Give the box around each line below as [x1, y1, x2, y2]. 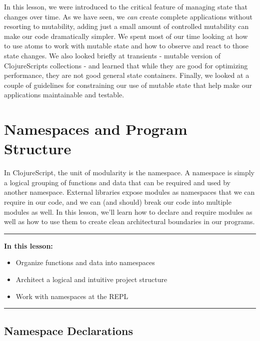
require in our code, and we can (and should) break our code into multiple [4, 197, 231, 207]
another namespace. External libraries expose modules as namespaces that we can [4, 187, 255, 197]
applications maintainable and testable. [4, 89, 124, 100]
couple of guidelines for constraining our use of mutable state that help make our [4, 79, 252, 90]
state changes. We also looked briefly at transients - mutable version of [4, 50, 220, 60]
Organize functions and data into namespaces [15, 257, 155, 268]
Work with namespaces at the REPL [15, 291, 128, 301]
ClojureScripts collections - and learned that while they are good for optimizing [4, 60, 248, 70]
